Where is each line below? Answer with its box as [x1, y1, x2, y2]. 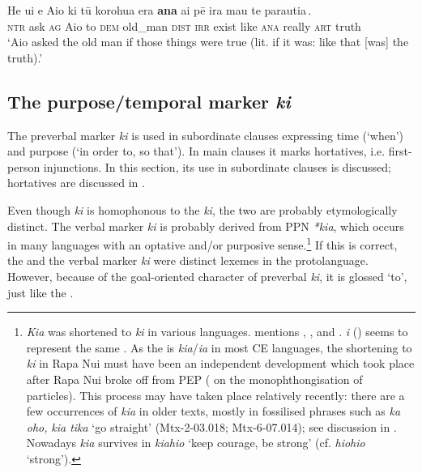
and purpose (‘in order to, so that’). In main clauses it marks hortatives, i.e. [7, 143, 386, 160]
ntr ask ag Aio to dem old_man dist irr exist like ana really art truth [7, 17, 361, 34]
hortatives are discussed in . [7, 174, 145, 191]
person [7, 158, 40, 175]
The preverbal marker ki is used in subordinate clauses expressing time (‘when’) [7, 126, 404, 143]
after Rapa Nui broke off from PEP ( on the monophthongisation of [26, 370, 363, 387]
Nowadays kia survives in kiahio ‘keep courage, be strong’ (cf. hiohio [26, 434, 365, 451]
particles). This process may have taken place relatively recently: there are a [26, 386, 405, 403]
